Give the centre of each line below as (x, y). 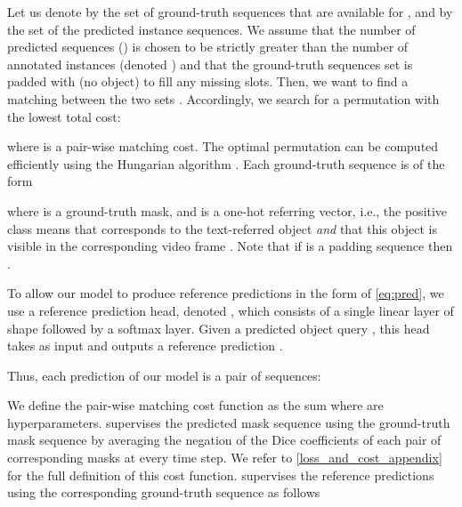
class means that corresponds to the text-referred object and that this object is (222, 228)
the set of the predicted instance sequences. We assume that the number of (211, 29)
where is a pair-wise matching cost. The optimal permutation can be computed (223, 146)
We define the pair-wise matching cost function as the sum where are (195, 405)
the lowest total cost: (64, 116)
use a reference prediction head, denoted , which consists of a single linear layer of (231, 310)
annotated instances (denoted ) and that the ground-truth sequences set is (210, 64)
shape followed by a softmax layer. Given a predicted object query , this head (219, 328)
